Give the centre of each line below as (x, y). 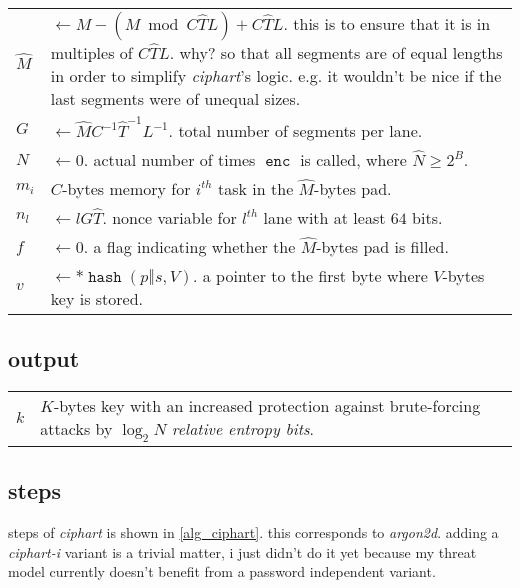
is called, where (353, 159)
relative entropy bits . (243, 428)
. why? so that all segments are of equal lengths (336, 52)
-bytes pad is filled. (382, 246)
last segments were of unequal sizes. (175, 98)
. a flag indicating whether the (189, 246)
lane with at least (324, 217)
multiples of (91, 52)
